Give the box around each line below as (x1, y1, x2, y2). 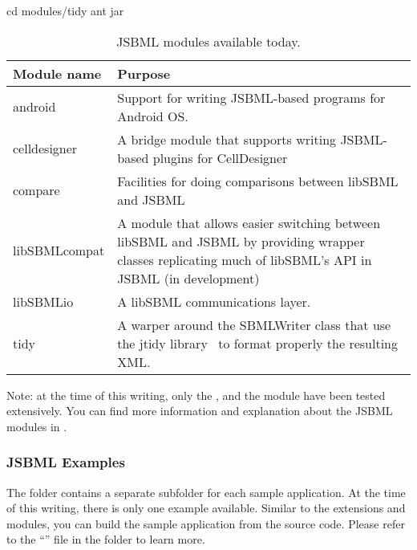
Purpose (117, 63, 171, 83)
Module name (13, 63, 102, 83)
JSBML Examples (6, 452, 125, 472)
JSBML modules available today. (116, 31, 301, 51)
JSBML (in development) (117, 268, 260, 287)
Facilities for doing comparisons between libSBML (117, 171, 399, 190)
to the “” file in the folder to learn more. (6, 531, 205, 548)
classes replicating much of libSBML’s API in (117, 250, 372, 269)
